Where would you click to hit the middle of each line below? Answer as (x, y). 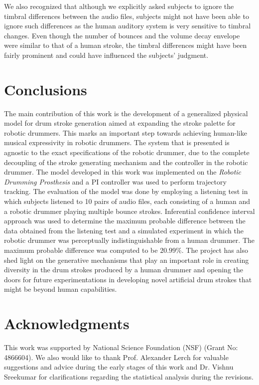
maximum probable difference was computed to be (81, 250)
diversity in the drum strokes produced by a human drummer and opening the (124, 270)
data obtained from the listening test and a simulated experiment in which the (124, 230)
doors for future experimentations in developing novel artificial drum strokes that (128, 279)
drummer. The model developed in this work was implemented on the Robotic (123, 172)
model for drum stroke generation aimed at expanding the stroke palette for (120, 123)
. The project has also (215, 250)
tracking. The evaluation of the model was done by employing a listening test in (126, 191)
